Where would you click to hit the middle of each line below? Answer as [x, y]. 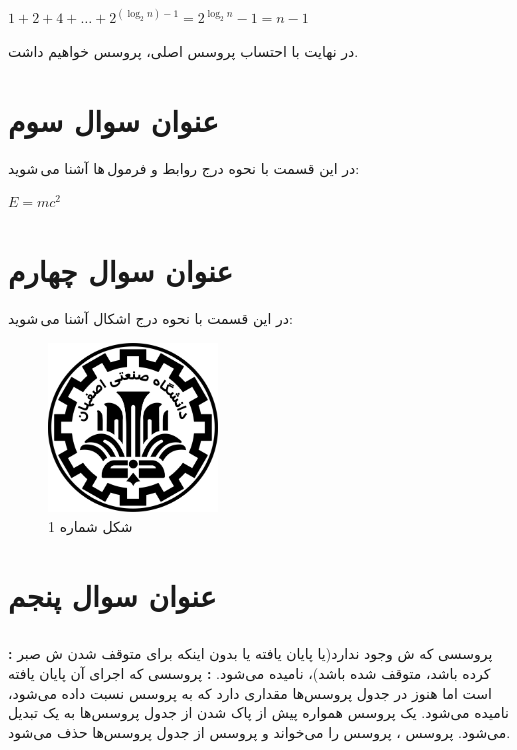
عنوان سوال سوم [113, 119]
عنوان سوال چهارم [121, 270]
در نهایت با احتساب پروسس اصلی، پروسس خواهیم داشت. [183, 51]
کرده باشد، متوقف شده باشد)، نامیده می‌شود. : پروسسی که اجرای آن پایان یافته [249, 672]
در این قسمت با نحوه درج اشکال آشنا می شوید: [150, 318]
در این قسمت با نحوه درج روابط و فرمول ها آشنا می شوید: [184, 167]
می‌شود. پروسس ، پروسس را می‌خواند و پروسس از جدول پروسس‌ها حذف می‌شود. [259, 731]
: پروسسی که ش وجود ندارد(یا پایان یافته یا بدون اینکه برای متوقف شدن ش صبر [250, 653]
